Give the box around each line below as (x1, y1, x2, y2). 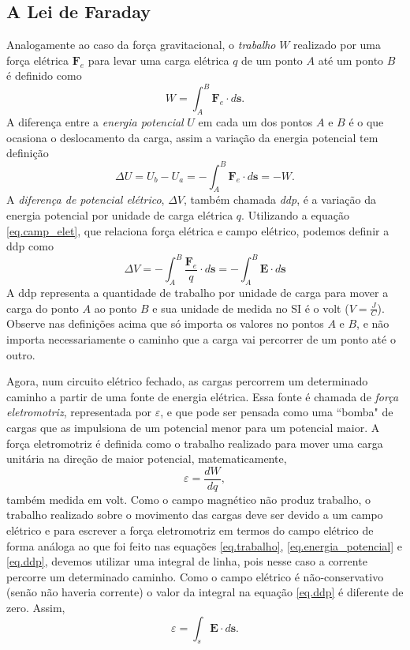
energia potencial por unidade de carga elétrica (6, 206, 233, 223)
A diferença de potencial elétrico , (6, 191, 165, 208)
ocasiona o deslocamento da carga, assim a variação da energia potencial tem (6, 129, 378, 145)
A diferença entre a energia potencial (6, 114, 184, 130)
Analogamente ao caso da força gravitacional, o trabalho (6, 36, 276, 53)
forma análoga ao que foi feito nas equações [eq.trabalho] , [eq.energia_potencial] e (6, 537, 402, 554)
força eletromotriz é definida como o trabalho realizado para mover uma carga (6, 434, 383, 451)
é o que (348, 114, 384, 130)
